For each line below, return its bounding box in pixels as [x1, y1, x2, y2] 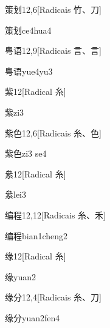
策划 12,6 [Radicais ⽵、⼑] [5, 3, 101, 15]
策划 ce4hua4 [5, 23, 52, 36]
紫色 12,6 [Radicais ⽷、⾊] [5, 126, 101, 139]
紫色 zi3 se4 [5, 147, 47, 160]
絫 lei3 [5, 188, 26, 201]
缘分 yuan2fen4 [5, 311, 60, 324]
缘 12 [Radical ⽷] [5, 250, 66, 263]
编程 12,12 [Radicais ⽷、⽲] [5, 208, 106, 221]
